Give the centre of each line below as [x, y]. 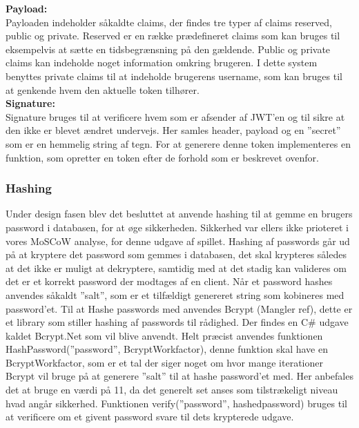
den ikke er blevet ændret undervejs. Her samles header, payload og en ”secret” [173, 130]
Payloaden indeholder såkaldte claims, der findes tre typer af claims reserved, [169, 22]
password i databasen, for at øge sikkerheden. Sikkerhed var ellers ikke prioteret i [177, 227]
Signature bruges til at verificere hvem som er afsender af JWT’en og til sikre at [175, 116]
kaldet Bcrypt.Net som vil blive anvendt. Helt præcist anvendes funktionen [164, 335]
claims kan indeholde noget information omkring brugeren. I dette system [162, 62]
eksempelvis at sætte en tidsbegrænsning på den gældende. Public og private [168, 49]
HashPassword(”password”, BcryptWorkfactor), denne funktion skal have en [167, 349]
